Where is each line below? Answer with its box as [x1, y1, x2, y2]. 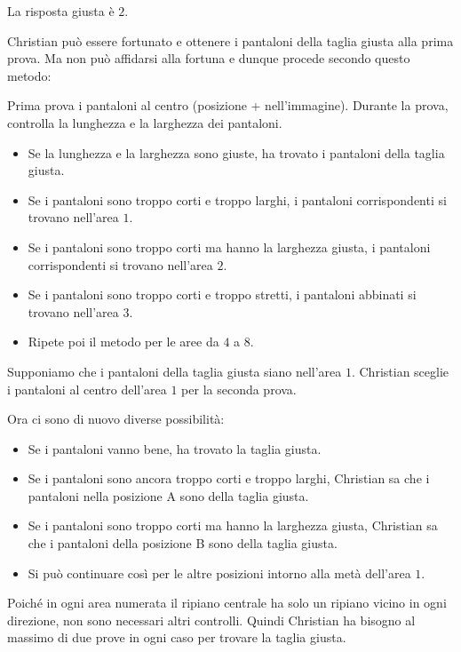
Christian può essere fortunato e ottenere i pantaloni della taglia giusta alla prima [7, 31, 454, 50]
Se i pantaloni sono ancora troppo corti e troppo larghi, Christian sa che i [28, 469, 430, 488]
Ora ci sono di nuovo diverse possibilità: [7, 409, 225, 428]
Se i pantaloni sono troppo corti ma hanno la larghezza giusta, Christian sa [28, 516, 438, 535]
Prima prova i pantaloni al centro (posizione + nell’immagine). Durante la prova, [7, 96, 449, 115]
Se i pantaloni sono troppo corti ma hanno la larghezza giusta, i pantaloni [28, 237, 431, 256]
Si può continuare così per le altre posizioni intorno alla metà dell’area [28, 563, 411, 582]
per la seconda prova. [181, 379, 297, 398]
